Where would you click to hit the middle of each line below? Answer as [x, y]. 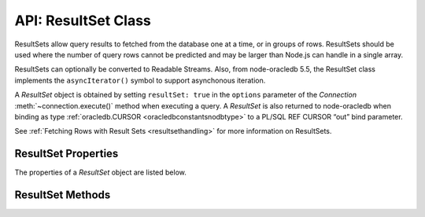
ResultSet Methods [63, 195]
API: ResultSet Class [83, 20]
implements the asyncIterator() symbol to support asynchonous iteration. [140, 80]
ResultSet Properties [67, 154]
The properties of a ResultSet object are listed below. [100, 172]
